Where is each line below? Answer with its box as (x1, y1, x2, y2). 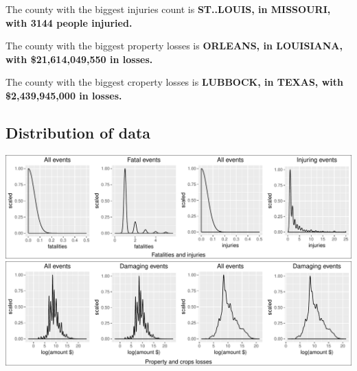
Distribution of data (5, 121, 151, 143)
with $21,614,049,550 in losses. (5, 51, 153, 66)
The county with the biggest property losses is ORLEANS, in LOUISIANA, (5, 38, 343, 53)
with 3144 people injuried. (5, 15, 133, 29)
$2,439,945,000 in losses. (5, 88, 122, 102)
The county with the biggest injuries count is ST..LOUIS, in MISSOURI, (5, 2, 331, 16)
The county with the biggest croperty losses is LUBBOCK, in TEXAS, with (5, 75, 343, 89)
